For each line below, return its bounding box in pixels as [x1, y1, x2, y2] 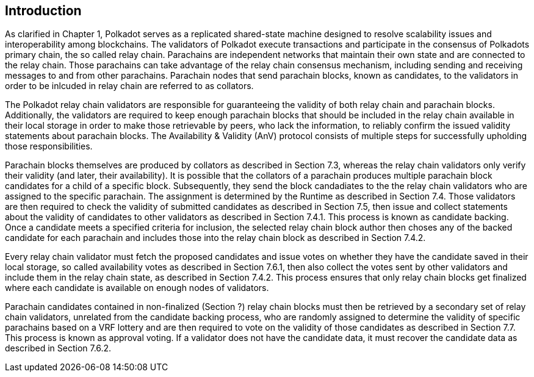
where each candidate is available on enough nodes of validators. [5, 282, 269, 293]
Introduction [5, 3, 82, 18]
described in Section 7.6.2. [5, 343, 112, 354]
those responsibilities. [5, 141, 93, 152]
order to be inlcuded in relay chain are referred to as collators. [5, 81, 254, 92]
